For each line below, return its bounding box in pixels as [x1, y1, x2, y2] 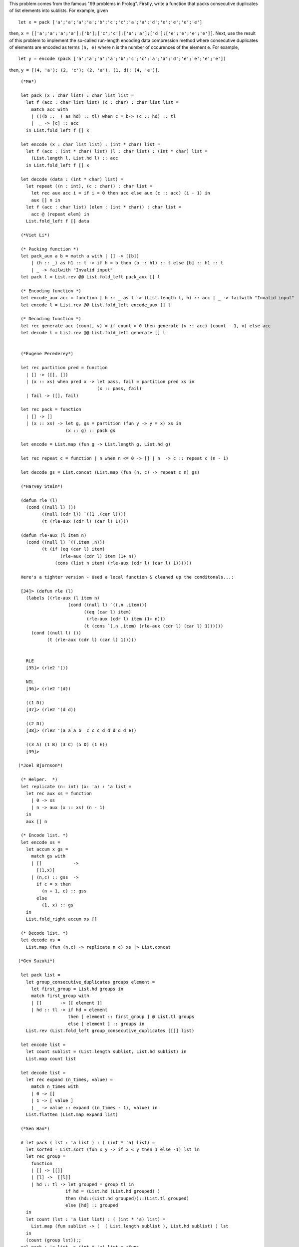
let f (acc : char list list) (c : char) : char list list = [25, 100, 179, 105]
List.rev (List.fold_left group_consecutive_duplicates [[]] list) [25, 1028, 195, 1034]
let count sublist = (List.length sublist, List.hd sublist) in [25, 1049, 187, 1054]
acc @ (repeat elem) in [31, 211, 89, 217]
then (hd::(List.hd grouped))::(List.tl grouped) [65, 1195, 189, 1201]
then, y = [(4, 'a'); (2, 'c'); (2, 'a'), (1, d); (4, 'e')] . [9, 67, 159, 73]
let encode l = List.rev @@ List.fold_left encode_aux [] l [20, 302, 171, 308]
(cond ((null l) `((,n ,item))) [68, 602, 147, 608]
